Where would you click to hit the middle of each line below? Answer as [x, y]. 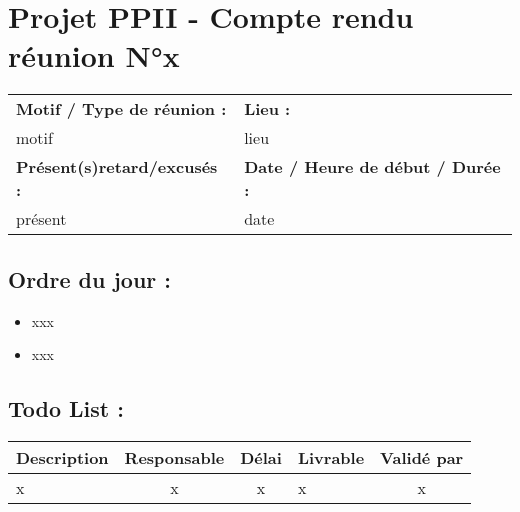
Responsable [174, 457]
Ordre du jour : [90, 278]
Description [62, 457]
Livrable [331, 457]
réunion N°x [94, 55]
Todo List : [66, 408]
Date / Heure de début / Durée [372, 167]
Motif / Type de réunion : [121, 109]
